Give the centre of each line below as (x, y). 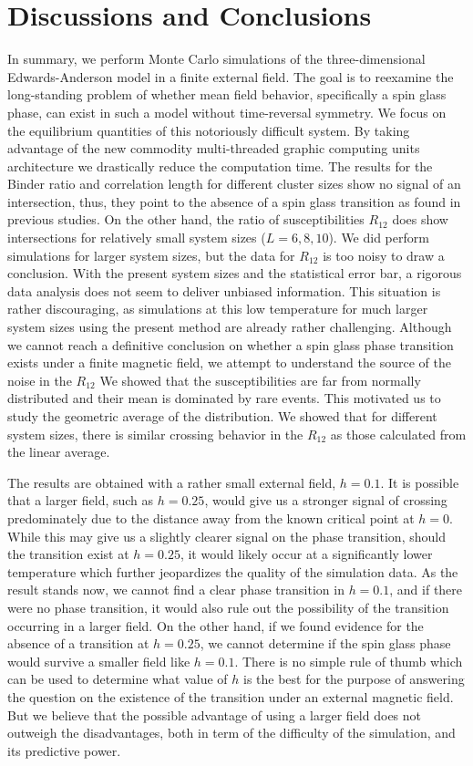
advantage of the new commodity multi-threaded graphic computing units (214, 148)
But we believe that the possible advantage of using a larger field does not (215, 714)
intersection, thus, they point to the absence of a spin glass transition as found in (234, 201)
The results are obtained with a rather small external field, (172, 482)
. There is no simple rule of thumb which (349, 661)
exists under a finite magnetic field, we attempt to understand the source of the (229, 362)
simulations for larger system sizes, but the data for (151, 255)
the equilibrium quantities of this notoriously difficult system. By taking (209, 130)
